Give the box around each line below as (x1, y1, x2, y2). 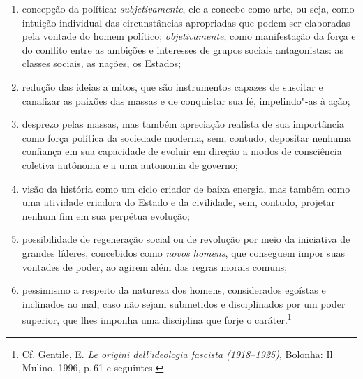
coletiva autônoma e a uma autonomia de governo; (22, 157, 238, 172)
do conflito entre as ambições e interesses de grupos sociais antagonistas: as (22, 42, 343, 57)
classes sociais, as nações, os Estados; (22, 56, 181, 70)
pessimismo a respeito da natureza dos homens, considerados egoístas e (22, 283, 326, 297)
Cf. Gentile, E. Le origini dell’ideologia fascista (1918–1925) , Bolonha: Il (22, 346, 333, 361)
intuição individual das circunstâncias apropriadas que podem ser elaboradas (22, 15, 350, 29)
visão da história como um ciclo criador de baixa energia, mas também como (22, 181, 350, 195)
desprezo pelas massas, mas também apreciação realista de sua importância (22, 117, 344, 131)
